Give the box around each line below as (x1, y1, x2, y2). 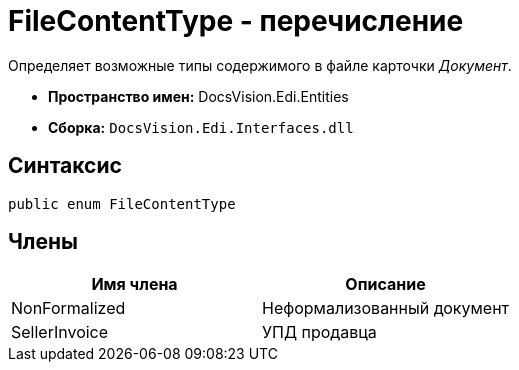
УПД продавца (262, 322, 377, 343)
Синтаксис (8, 153, 122, 179)
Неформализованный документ (262, 298, 510, 319)
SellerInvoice (11, 322, 109, 343)
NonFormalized (11, 298, 126, 319)
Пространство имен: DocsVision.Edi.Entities (48, 87, 349, 105)
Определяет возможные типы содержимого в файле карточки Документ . (8, 56, 512, 74)
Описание (345, 274, 426, 295)
